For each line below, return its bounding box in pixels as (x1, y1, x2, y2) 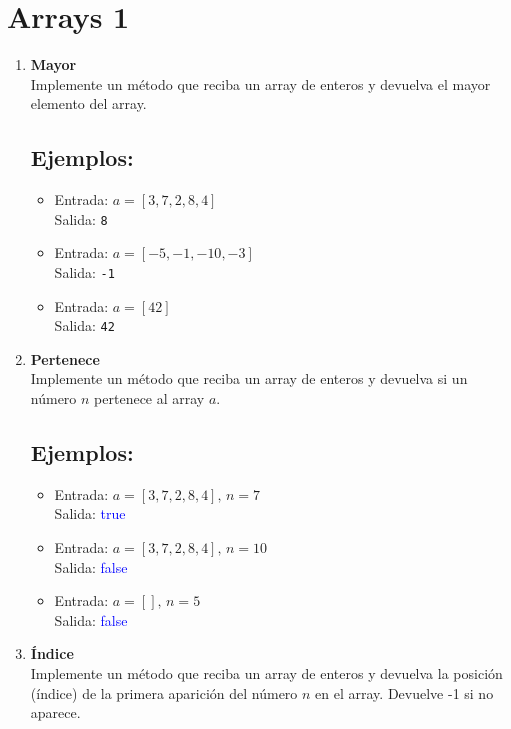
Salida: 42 (54, 315, 115, 336)
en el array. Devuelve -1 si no (315, 682, 494, 703)
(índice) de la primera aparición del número (30, 682, 298, 703)
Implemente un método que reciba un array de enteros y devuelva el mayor (30, 73, 491, 94)
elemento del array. (30, 93, 147, 114)
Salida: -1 (54, 261, 115, 282)
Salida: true (54, 503, 126, 524)
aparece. (30, 702, 81, 723)
